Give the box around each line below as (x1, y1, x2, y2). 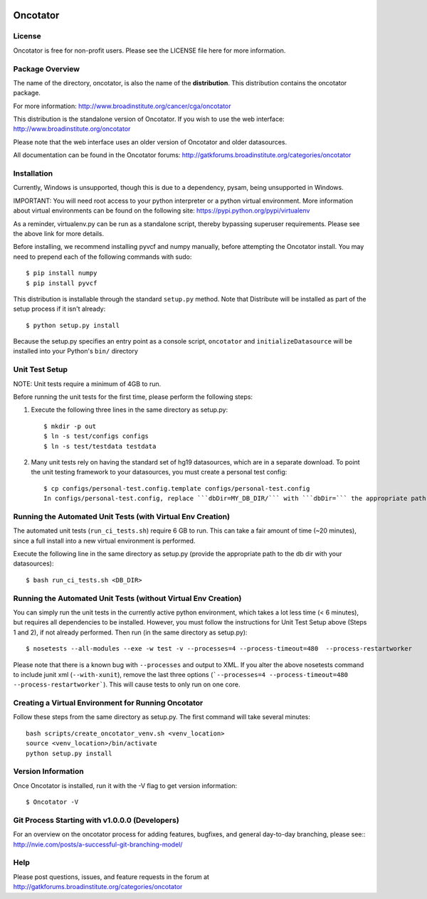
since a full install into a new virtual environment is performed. (13, 536, 196, 545)
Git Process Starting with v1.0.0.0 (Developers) (13, 815, 179, 825)
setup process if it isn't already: (13, 304, 106, 313)
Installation (13, 169, 53, 179)
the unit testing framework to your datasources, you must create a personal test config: (31, 468, 288, 477)
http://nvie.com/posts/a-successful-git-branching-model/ (13, 840, 183, 849)
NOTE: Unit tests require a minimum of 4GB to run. (13, 379, 162, 388)
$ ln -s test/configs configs (43, 432, 149, 440)
